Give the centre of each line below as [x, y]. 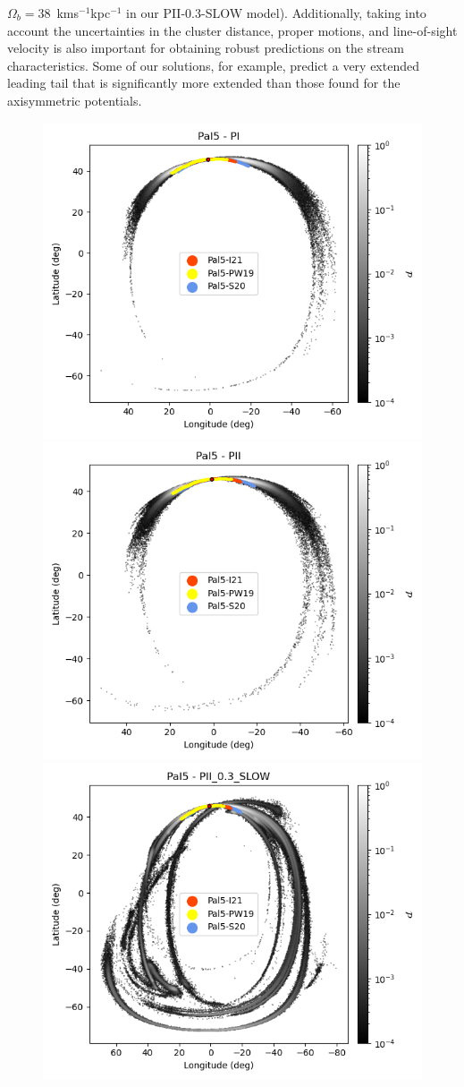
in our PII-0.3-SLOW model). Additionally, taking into [276, 13]
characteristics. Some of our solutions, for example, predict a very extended [213, 65]
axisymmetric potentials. [75, 100]
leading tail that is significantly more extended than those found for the [204, 83]
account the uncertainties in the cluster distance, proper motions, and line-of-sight [232, 30]
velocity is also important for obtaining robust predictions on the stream [206, 48]
